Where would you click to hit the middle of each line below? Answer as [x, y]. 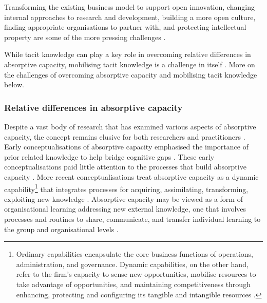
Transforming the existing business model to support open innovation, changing [129, 7]
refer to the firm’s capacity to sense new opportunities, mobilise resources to [136, 274]
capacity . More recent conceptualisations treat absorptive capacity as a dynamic [131, 176]
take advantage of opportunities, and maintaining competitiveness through [133, 284]
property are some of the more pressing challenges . [85, 37]
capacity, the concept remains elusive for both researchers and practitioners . [125, 136]
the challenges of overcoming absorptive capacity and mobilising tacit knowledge [131, 74]
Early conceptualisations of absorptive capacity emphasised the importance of [126, 147]
